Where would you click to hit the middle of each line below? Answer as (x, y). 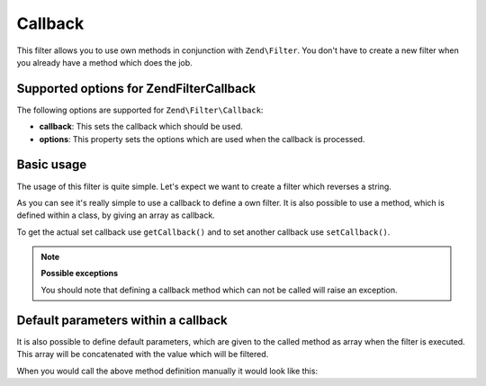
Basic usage (52, 165)
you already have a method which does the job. (104, 62)
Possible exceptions (80, 274)
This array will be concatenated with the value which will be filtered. (143, 355)
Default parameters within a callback (122, 320)
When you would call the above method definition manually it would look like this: (167, 371)
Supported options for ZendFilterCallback (136, 89)
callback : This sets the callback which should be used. (141, 127)
